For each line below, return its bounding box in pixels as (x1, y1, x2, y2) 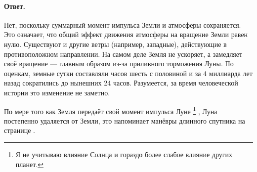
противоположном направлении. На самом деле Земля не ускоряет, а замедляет (4, 48, 243, 59)
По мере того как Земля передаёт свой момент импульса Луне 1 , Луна (4, 104, 217, 116)
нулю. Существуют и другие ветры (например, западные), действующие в (4, 39, 227, 49)
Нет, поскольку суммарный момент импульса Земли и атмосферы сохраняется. (4, 19, 241, 30)
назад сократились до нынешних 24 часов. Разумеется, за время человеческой (4, 78, 238, 88)
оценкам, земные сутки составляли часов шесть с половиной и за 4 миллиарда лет (4, 68, 253, 78)
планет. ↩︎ (15, 159, 43, 169)
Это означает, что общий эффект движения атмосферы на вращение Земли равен (4, 29, 248, 40)
